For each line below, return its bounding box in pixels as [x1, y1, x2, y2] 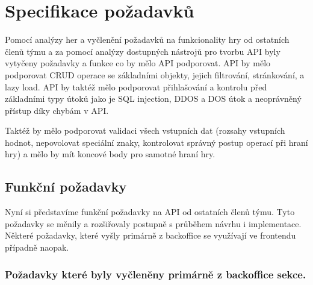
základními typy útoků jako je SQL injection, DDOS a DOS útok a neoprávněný [5, 92, 302, 105]
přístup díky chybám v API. [5, 104, 109, 116]
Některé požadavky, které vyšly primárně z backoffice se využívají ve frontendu [5, 229, 296, 242]
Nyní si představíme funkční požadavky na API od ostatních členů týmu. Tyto [5, 205, 295, 218]
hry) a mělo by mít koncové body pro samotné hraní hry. [5, 148, 215, 160]
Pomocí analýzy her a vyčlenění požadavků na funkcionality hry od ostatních [5, 33, 290, 46]
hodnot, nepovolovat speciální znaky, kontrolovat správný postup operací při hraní [5, 136, 308, 148]
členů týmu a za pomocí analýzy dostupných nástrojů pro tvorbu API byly [5, 45, 280, 57]
